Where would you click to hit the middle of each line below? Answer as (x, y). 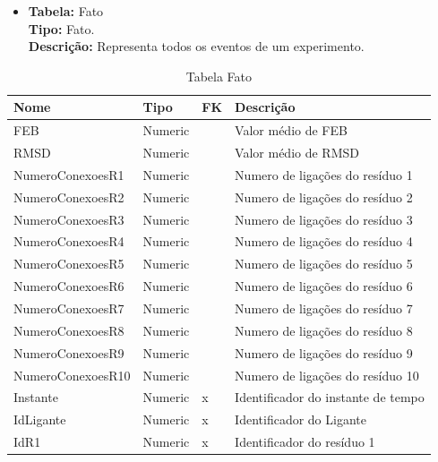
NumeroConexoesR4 (69, 241)
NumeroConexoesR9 (69, 352)
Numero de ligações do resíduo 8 (324, 330)
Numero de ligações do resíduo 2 (324, 197)
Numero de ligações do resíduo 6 (324, 286)
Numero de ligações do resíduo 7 (324, 308)
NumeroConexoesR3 (69, 219)
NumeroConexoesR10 (72, 375)
